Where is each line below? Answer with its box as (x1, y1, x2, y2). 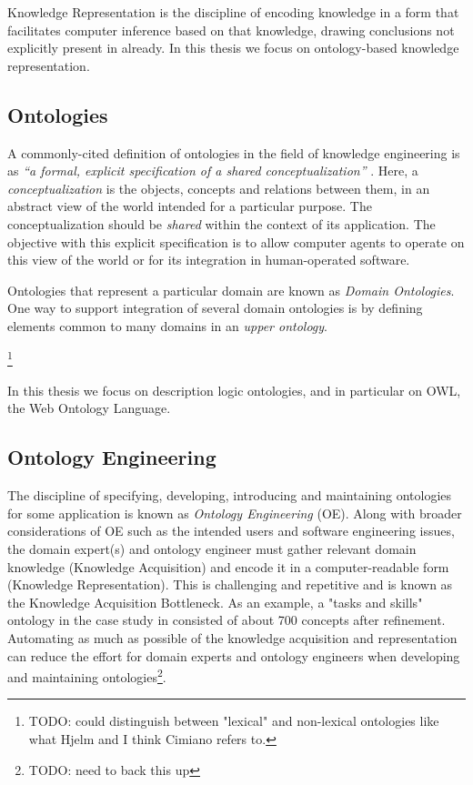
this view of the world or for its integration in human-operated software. (7, 250, 410, 269)
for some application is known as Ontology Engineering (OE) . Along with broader (7, 503, 462, 522)
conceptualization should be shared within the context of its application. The (7, 214, 436, 233)
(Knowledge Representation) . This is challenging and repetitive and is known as (7, 575, 453, 594)
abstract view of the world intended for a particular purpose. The (7, 196, 372, 216)
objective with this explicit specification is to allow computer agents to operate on (7, 232, 465, 251)
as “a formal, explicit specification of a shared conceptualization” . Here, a (7, 161, 418, 180)
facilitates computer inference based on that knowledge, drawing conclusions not (7, 20, 455, 39)
